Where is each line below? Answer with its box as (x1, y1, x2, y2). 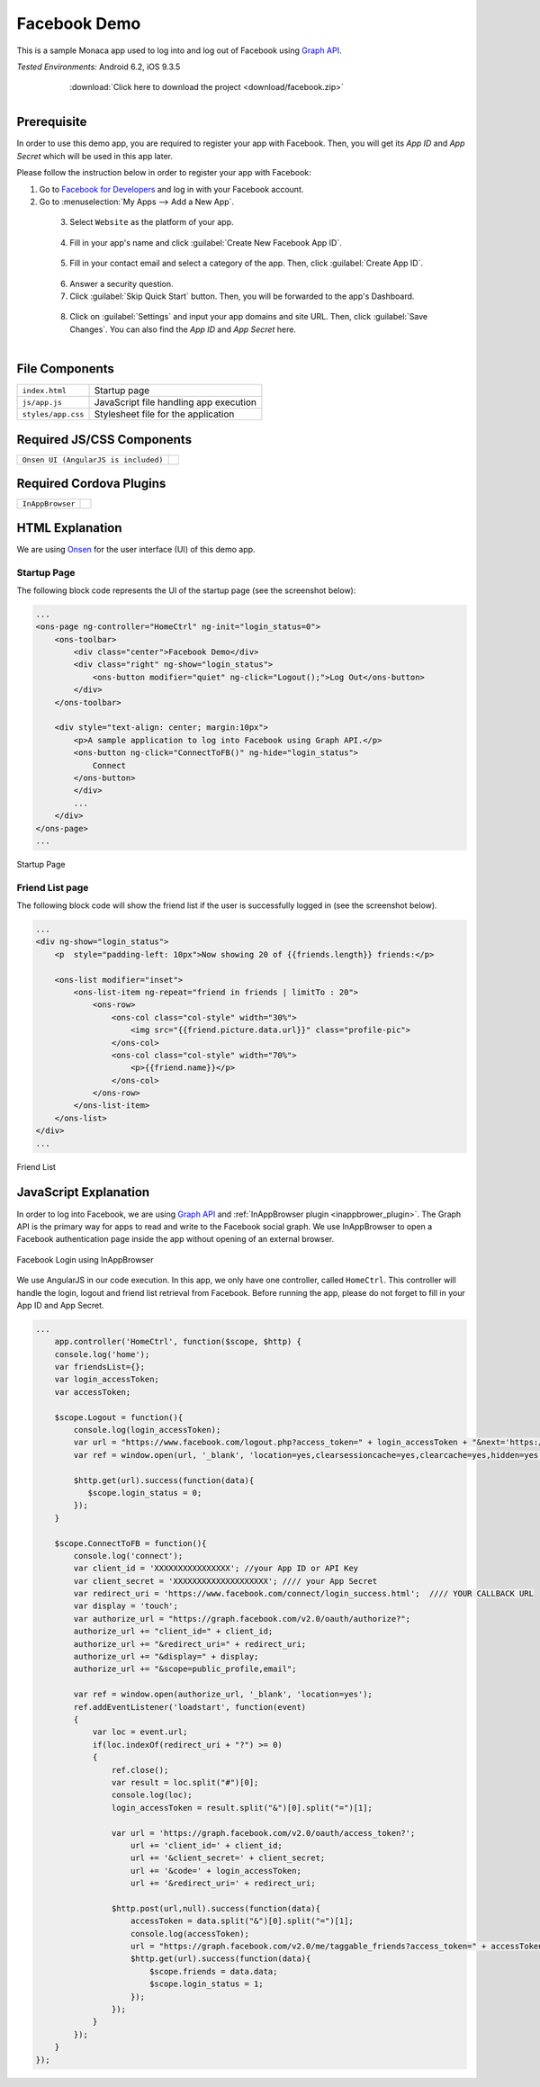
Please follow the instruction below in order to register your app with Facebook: (16, 167, 312, 178)
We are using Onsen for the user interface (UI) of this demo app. (16, 544, 256, 554)
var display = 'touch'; (73, 1601, 179, 1611)
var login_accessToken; (54, 1374, 159, 1385)
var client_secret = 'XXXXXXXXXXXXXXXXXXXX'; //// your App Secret (73, 1576, 378, 1586)
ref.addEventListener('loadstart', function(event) (73, 1702, 307, 1712)
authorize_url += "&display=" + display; (73, 1651, 259, 1662)
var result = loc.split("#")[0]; (111, 1777, 259, 1787)
